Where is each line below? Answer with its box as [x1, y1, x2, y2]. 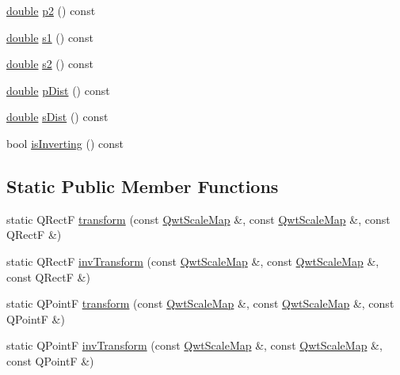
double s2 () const [6, 55, 93, 72]
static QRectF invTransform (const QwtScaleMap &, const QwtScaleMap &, [6, 252, 379, 269]
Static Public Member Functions [6, 173, 279, 198]
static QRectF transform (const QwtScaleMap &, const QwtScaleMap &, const [6, 210, 390, 227]
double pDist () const [6, 81, 110, 98]
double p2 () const [6, 2, 96, 18]
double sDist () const [6, 108, 109, 125]
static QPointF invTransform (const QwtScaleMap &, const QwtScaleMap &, [6, 337, 383, 354]
